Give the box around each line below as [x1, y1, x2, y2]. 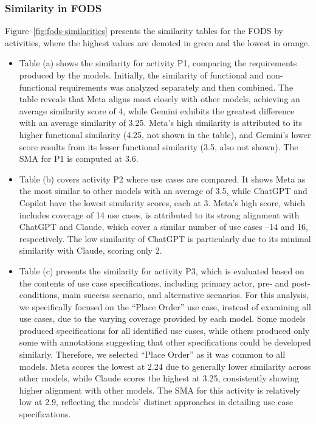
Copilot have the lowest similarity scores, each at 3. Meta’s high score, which [19, 196, 306, 209]
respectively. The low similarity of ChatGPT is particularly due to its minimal [19, 232, 311, 245]
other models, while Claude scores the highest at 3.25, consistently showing [19, 372, 300, 384]
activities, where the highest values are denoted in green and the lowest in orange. [5, 36, 311, 49]
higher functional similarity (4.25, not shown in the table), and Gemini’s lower [19, 128, 311, 141]
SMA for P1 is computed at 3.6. [19, 152, 139, 165]
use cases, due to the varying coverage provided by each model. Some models [19, 312, 306, 325]
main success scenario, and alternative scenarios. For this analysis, [62, 288, 309, 301]
